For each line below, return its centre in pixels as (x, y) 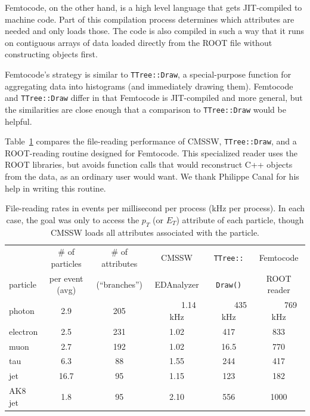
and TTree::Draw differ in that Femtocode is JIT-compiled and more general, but (154, 98)
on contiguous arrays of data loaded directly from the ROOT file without (139, 42)
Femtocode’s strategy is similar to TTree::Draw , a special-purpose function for (148, 74)
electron (24, 331)
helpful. (18, 121)
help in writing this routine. (55, 188)
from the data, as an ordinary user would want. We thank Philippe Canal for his (152, 176)
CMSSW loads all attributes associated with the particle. (155, 232)
